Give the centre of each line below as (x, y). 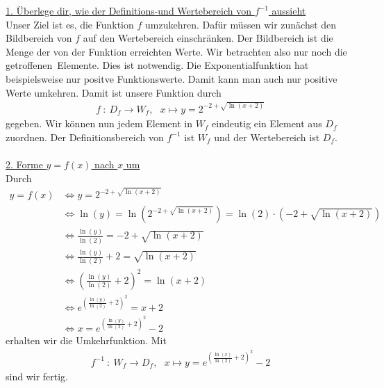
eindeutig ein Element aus (267, 123)
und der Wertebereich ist (267, 137)
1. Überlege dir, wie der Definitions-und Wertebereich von (128, 10)
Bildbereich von (39, 38)
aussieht (289, 10)
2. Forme (24, 164)
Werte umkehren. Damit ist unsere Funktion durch (114, 92)
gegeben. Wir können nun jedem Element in (99, 123)
